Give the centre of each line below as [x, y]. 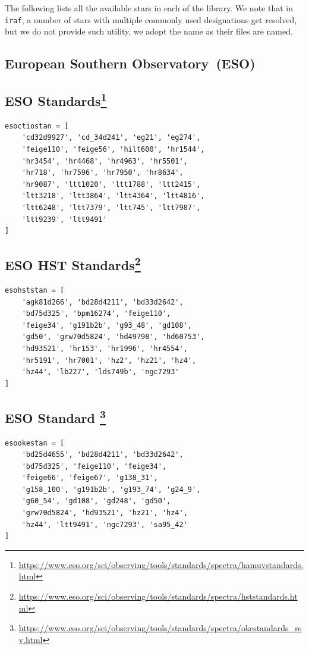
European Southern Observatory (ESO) [130, 63]
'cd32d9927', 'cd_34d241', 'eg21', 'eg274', [111, 138]
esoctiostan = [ [37, 126]
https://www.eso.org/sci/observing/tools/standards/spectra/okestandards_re [160, 628]
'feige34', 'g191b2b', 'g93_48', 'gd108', [107, 325]
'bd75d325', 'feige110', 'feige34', [94, 466]
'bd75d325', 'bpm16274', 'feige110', [96, 314]
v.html [31, 639]
